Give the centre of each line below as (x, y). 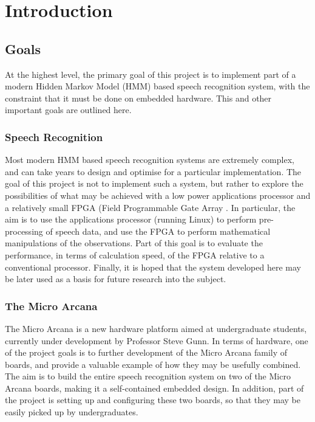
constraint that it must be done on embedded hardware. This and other (138, 98)
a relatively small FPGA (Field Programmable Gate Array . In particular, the (150, 207)
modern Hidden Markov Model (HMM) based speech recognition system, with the (157, 86)
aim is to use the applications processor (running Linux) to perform (131, 219)
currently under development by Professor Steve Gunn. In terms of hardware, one (157, 340)
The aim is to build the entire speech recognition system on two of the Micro (148, 376)
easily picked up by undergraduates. (72, 412)
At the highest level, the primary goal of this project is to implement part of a (151, 74)
